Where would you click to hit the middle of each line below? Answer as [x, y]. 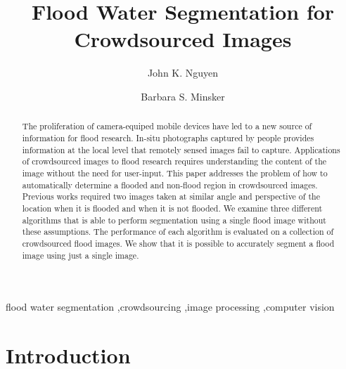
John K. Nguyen [183, 73]
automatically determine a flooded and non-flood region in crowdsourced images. [170, 184]
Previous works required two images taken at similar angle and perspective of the [171, 196]
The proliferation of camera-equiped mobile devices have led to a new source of [167, 126]
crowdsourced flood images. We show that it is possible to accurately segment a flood [178, 243]
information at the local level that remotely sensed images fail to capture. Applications [181, 149]
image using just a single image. [81, 255]
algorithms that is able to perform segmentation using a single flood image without [174, 220]
